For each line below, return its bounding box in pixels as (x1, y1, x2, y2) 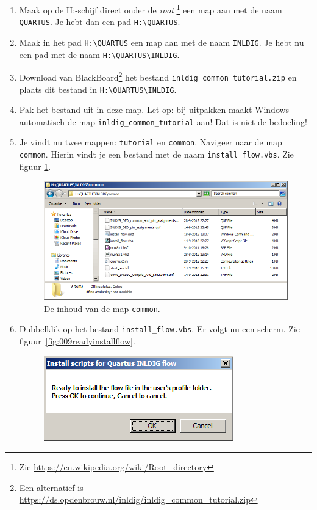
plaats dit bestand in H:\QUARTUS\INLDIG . (19, 82, 177, 95)
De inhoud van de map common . (43, 302, 160, 315)
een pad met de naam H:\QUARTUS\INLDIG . (19, 48, 180, 60)
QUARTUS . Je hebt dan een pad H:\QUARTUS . (19, 15, 180, 28)
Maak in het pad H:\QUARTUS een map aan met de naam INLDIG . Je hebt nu (19, 35, 304, 48)
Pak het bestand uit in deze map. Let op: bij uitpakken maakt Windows (19, 103, 290, 116)
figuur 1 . (19, 159, 51, 172)
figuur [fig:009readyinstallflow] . (19, 335, 135, 348)
